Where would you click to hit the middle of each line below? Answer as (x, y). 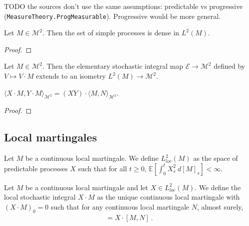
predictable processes (36, 168)
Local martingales (50, 137)
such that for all (103, 168)
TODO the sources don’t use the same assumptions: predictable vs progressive (124, 6)
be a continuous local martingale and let (87, 187)
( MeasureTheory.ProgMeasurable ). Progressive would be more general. (112, 16)
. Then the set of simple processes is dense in (111, 33)
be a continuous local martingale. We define (92, 158)
